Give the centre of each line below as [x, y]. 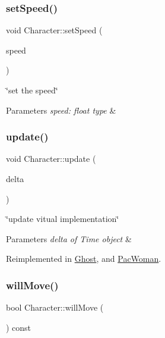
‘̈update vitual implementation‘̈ [63, 219]
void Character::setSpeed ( [54, 30]
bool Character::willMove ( [55, 307]
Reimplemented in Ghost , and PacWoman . [84, 259]
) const [19, 327]
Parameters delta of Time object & [69, 238]
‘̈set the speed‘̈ [32, 90]
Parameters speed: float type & [61, 110]
